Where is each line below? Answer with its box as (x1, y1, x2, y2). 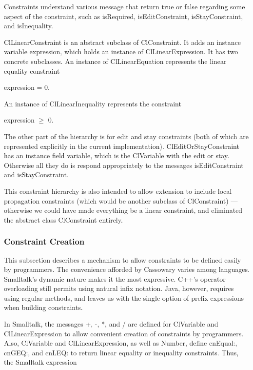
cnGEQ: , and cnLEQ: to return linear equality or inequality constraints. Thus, (4, 347, 239, 357)
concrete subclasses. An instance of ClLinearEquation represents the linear (4, 56, 227, 66)
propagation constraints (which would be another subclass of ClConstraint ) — (4, 195, 238, 206)
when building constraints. (4, 302, 83, 312)
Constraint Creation (4, 235, 85, 247)
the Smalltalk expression (4, 357, 77, 367)
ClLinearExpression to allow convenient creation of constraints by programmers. (4, 328, 244, 338)
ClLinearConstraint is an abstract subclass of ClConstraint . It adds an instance (4, 37, 241, 47)
